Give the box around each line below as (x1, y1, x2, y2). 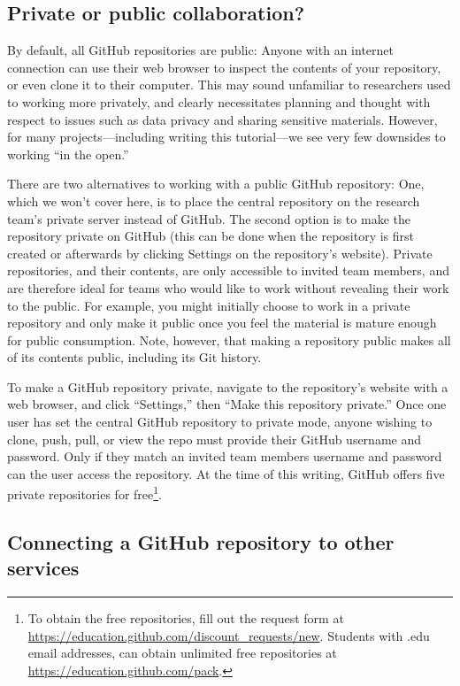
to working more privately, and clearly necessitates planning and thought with (7, 92, 431, 111)
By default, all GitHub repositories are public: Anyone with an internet (7, 41, 394, 59)
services (7, 554, 80, 582)
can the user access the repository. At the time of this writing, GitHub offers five (7, 464, 445, 482)
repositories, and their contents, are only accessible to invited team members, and (7, 261, 449, 280)
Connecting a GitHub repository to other (7, 528, 395, 556)
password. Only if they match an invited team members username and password (7, 447, 442, 466)
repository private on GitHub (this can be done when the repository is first (7, 227, 415, 245)
